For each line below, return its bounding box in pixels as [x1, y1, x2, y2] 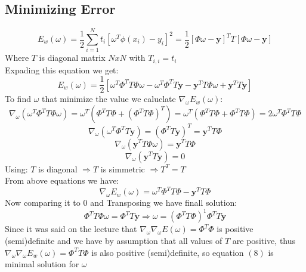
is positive [217, 222, 254, 235]
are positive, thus [232, 234, 296, 246]
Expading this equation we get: [5, 63, 119, 76]
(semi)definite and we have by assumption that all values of [5, 234, 222, 246]
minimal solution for [5, 258, 79, 270]
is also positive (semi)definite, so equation [91, 246, 244, 258]
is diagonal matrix [39, 51, 106, 64]
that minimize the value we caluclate [42, 92, 176, 105]
